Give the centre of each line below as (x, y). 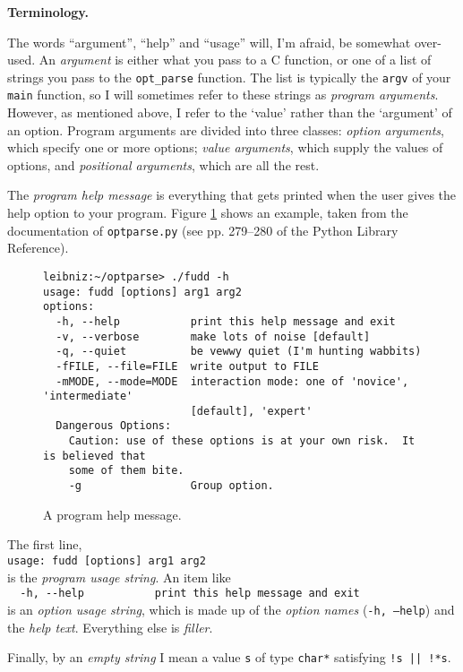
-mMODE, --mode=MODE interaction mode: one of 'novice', (232, 381)
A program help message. (112, 514)
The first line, (45, 544)
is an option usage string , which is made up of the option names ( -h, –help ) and (231, 609)
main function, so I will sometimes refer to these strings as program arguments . (223, 95)
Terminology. (48, 12)
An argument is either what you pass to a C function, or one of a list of (235, 60)
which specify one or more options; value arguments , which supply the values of (225, 147)
